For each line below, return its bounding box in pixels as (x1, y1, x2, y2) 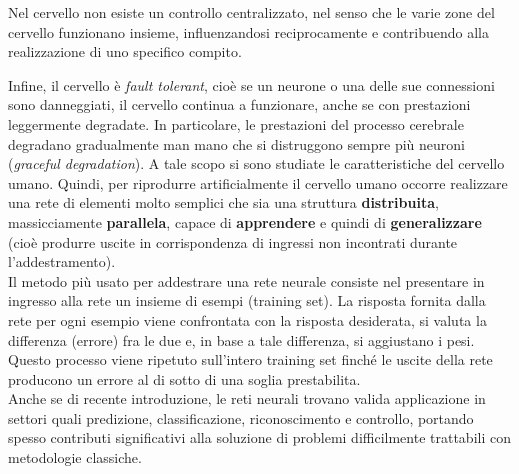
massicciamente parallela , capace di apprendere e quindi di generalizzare (8, 211, 482, 232)
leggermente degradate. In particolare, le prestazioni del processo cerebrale (8, 113, 464, 134)
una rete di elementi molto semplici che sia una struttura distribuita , (8, 192, 439, 213)
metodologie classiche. (8, 447, 142, 468)
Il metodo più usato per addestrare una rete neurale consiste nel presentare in (8, 270, 485, 291)
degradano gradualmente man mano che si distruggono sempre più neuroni (8, 133, 466, 154)
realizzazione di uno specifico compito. (8, 41, 242, 62)
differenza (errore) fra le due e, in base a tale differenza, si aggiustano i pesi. (8, 329, 475, 350)
